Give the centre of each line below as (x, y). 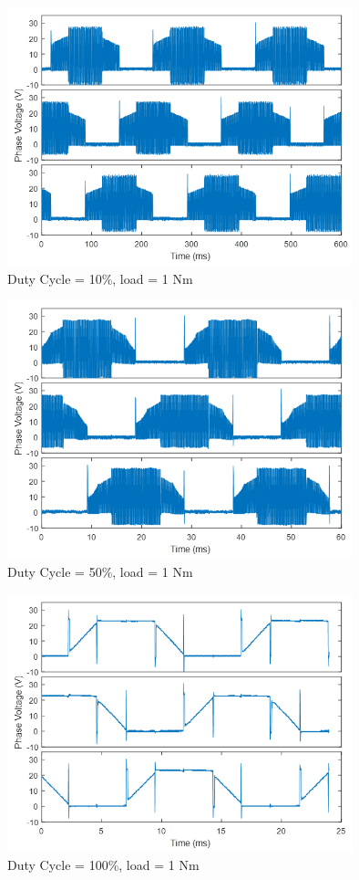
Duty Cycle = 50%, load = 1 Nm (100, 572)
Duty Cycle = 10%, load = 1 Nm (100, 278)
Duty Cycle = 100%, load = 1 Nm (103, 865)
